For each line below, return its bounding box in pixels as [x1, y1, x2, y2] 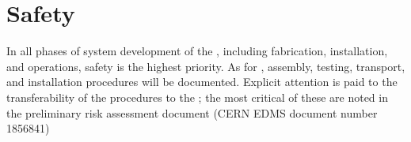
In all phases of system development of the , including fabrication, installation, [6, 43, 388, 59]
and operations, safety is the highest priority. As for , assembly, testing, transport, [6, 58, 405, 74]
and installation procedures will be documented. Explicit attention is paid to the [6, 73, 398, 90]
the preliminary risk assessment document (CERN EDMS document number [6, 104, 378, 121]
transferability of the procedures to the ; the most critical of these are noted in [6, 88, 388, 105]
